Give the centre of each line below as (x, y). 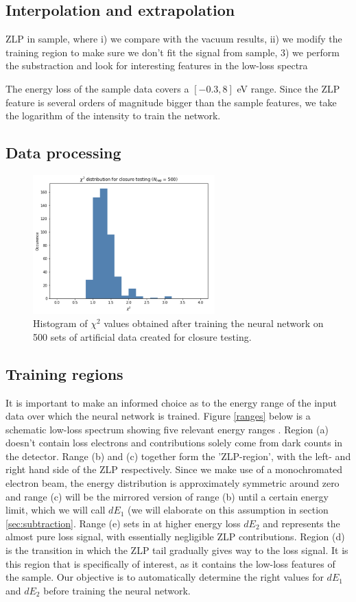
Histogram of (60, 323)
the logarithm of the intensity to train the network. (113, 116)
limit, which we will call (56, 510)
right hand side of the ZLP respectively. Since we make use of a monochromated (174, 469)
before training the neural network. (117, 590)
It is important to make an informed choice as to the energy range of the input (171, 402)
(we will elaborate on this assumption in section (228, 510)
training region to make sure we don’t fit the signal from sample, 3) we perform (173, 52)
